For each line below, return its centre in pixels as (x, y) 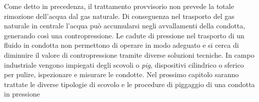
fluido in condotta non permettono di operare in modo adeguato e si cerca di (121, 45)
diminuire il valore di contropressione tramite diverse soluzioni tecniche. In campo (129, 54)
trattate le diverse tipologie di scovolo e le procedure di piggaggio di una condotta (129, 84)
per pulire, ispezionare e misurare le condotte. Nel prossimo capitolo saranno (121, 74)
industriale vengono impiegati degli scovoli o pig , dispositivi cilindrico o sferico (124, 64)
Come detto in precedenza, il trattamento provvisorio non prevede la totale (119, 6)
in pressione (22, 94)
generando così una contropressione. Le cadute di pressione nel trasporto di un (124, 35)
